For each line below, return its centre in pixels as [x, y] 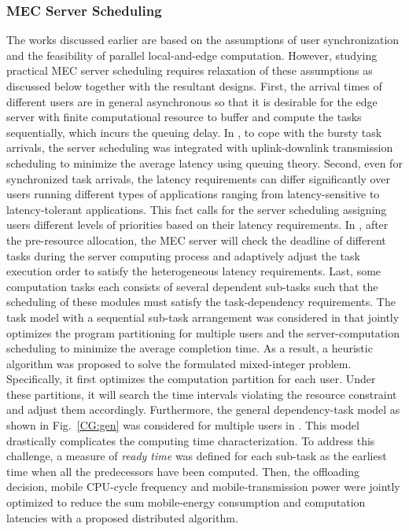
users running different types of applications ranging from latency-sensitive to [193, 194]
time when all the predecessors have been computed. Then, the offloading [183, 471]
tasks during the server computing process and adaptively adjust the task [183, 255]
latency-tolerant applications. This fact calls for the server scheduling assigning [197, 209]
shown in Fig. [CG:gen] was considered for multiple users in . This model [183, 425]
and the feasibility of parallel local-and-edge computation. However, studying [192, 55]
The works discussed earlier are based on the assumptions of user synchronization [203, 40]
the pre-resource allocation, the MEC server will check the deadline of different [196, 240]
